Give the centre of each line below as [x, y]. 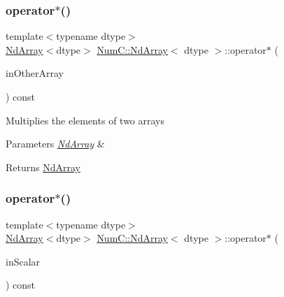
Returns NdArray [43, 167]
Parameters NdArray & [55, 144]
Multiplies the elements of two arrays [85, 120]
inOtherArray [35, 73]
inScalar [23, 261]
